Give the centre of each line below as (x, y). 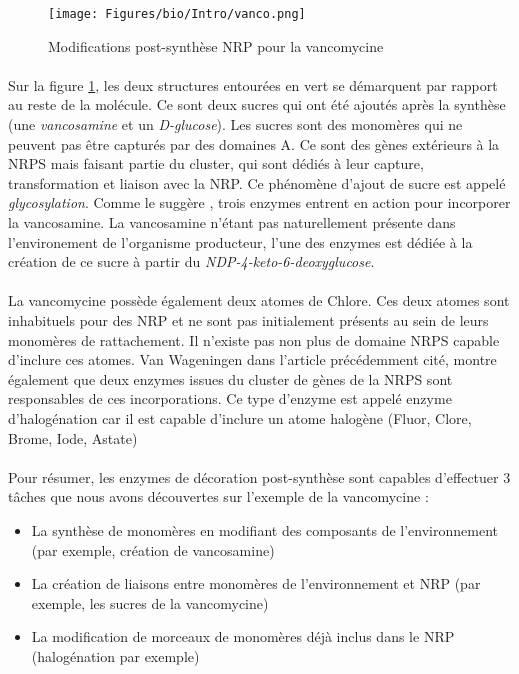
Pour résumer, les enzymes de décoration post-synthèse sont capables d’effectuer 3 (259, 476)
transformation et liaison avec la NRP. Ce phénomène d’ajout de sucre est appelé (257, 182)
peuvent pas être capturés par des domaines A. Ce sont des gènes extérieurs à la (254, 143)
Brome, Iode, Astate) (73, 437)
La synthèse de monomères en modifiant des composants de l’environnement (264, 529)
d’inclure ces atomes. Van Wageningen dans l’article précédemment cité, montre (252, 359)
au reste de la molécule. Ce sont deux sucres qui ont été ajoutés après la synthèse (257, 104)
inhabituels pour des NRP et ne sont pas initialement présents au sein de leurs (248, 319)
